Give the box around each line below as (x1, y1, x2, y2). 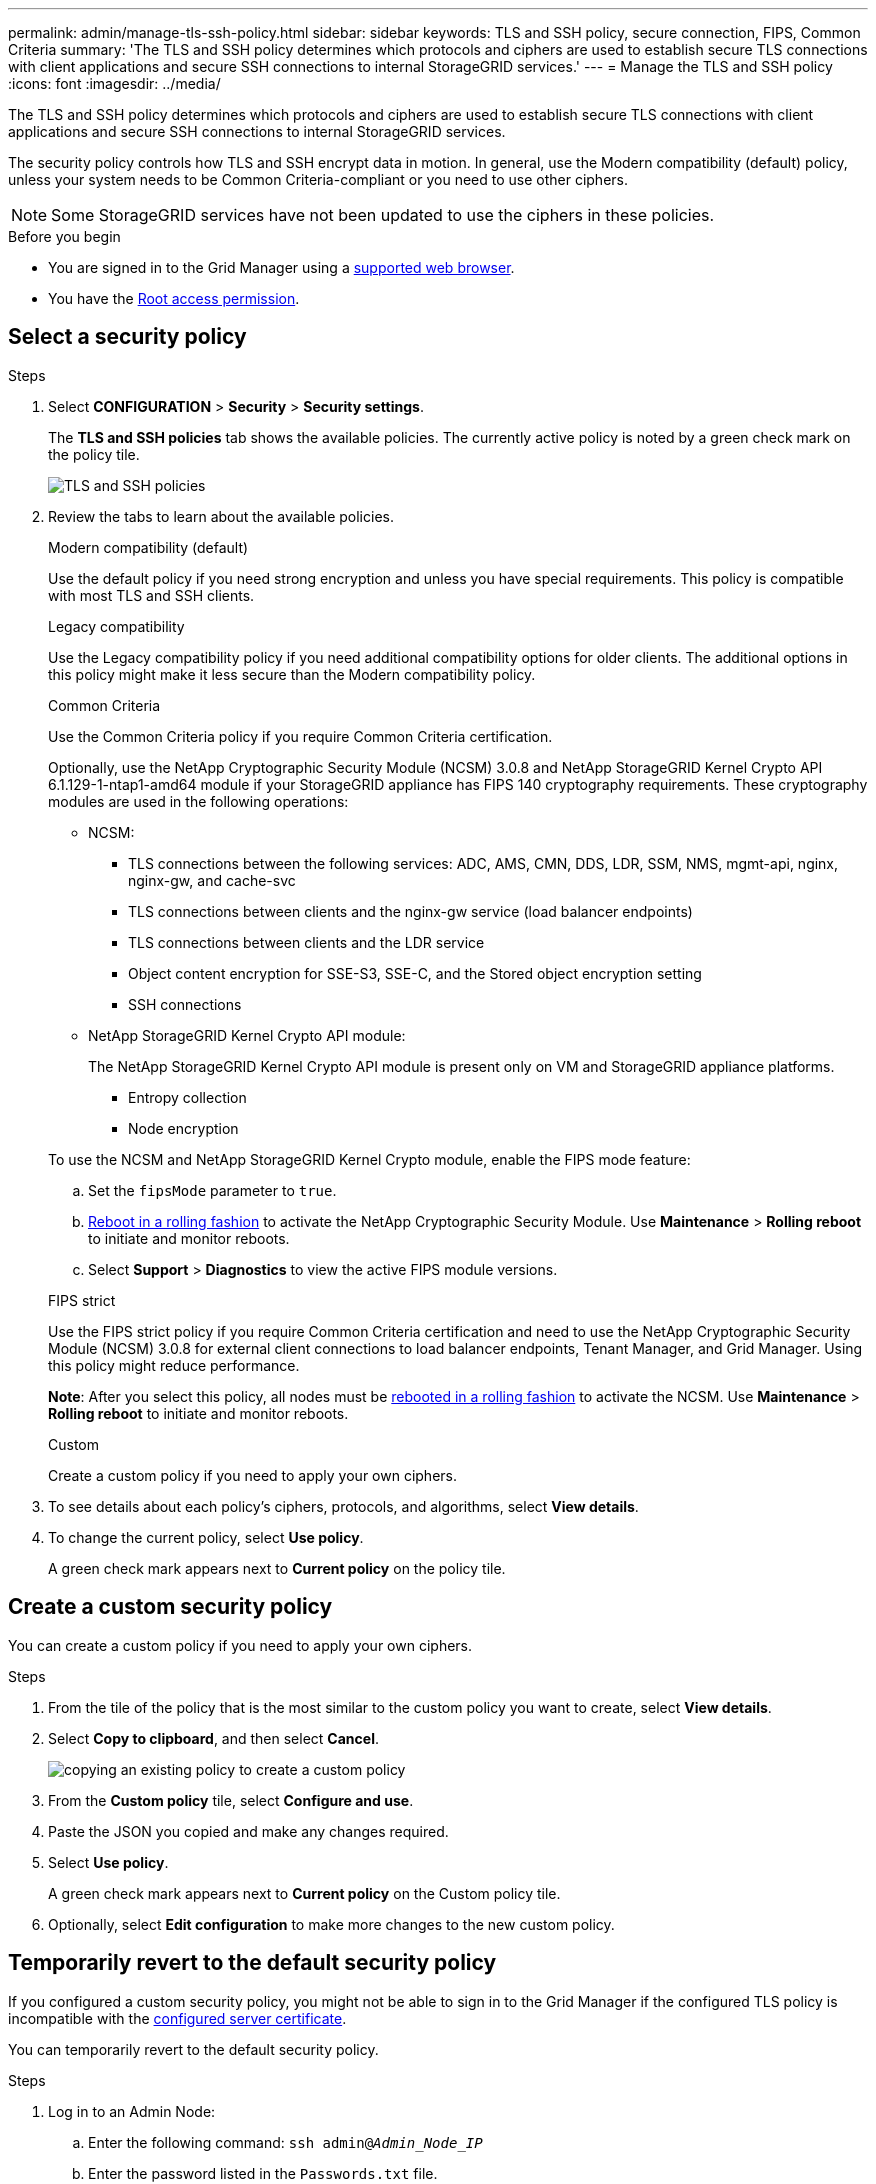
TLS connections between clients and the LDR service (128, 933, 485, 951)
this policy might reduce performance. (48, 1356, 300, 1374)
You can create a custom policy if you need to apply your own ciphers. (8, 1636, 473, 1654)
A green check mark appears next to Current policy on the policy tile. (48, 1559, 506, 1577)
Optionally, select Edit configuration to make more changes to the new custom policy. (48, 1915, 615, 1933)
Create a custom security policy (8, 1594, 333, 1620)
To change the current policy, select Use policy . (48, 1528, 364, 1546)
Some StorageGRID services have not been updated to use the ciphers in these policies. (51, 205, 715, 225)
